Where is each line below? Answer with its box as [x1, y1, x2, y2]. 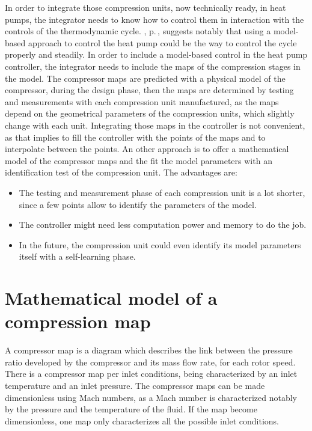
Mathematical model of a [5, 286, 218, 310]
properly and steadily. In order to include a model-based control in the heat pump [5, 48, 308, 61]
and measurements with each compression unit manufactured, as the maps [5, 95, 279, 108]
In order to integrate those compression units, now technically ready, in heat [5, 1, 286, 13]
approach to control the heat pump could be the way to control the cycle [28, 36, 297, 49]
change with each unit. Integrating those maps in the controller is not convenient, [5, 118, 305, 131]
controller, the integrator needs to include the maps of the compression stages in [5, 60, 301, 72]
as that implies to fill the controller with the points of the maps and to [5, 130, 266, 143]
